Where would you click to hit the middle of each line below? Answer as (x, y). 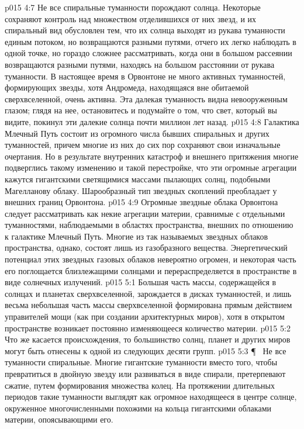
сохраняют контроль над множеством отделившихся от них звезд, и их (131, 18)
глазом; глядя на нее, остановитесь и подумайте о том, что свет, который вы (141, 110)
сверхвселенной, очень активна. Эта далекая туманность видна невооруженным (146, 98)
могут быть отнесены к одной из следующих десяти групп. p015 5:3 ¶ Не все (146, 350)
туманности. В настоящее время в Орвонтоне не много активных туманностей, (145, 76)
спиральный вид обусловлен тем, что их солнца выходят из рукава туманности (145, 30)
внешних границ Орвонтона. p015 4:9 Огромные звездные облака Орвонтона (141, 202)
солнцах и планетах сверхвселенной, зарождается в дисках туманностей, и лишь (148, 293)
